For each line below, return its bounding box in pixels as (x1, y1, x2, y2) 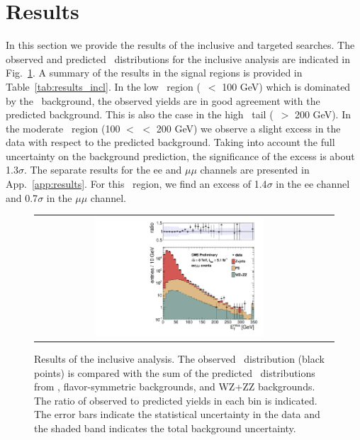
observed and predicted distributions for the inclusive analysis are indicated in (6, 51, 351, 66)
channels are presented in (200, 162, 310, 177)
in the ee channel (276, 176, 350, 191)
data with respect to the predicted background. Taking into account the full (6, 135, 335, 150)
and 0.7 (6, 190, 38, 205)
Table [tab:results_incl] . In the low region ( (6, 79, 201, 94)
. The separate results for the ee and (23, 162, 182, 177)
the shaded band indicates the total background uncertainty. (34, 420, 296, 435)
